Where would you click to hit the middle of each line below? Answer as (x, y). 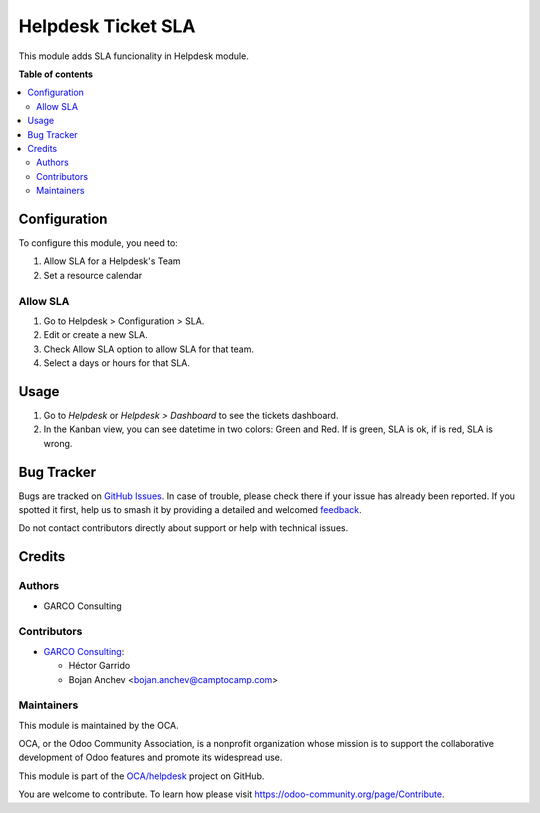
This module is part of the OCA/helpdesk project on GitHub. (141, 776)
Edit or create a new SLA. (96, 335)
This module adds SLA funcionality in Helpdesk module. (133, 56)
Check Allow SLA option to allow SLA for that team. (149, 349)
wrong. (58, 443)
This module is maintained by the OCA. (98, 725)
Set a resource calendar (93, 275)
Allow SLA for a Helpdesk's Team (112, 261)
